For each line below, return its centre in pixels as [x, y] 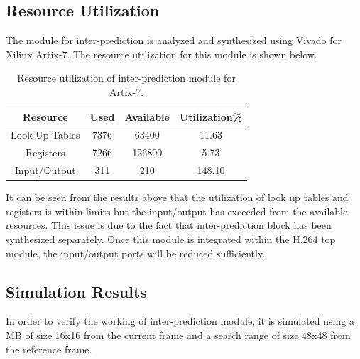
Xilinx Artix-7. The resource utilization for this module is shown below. [162, 54]
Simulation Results [76, 291]
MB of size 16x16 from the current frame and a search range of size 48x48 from [178, 334]
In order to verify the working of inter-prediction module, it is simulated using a [180, 321]
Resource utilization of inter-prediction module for [126, 78]
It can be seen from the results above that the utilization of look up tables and [177, 197]
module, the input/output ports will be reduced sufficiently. [136, 253]
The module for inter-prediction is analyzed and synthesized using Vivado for [174, 40]
